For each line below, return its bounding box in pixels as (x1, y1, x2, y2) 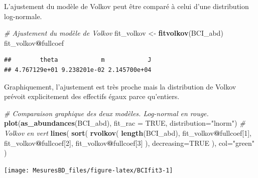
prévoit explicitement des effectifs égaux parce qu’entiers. (4, 91, 180, 102)
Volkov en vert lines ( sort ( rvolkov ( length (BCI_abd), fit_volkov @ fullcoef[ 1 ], (4, 127, 252, 138)
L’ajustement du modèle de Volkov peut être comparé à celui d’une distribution (4, 1, 249, 11)
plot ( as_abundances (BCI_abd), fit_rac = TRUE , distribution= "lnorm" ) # (4, 118, 245, 128)
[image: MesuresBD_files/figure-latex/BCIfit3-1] (4, 166, 173, 174)
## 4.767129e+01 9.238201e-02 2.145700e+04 (4, 66, 152, 73)
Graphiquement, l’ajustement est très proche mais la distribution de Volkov (4, 81, 236, 92)
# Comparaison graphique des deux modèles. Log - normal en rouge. (4, 108, 209, 118)
